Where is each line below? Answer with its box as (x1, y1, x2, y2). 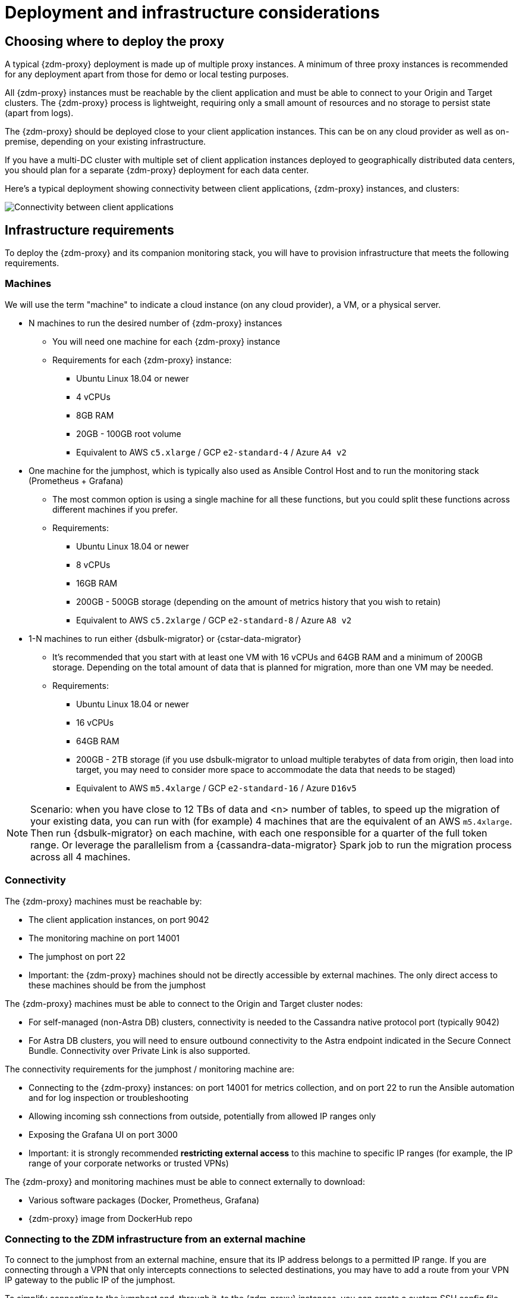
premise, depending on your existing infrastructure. (5, 136, 206, 147)
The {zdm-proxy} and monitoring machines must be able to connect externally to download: (5, 1176, 365, 1187)
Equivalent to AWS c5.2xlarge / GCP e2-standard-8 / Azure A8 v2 (76, 614, 352, 625)
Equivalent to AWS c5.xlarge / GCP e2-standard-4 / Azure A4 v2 (76, 447, 347, 457)
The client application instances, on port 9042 (29, 914, 209, 925)
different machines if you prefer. (52, 504, 178, 514)
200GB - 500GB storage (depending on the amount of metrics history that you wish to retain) (76, 596, 441, 607)
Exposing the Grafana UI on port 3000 (29, 1129, 178, 1140)
